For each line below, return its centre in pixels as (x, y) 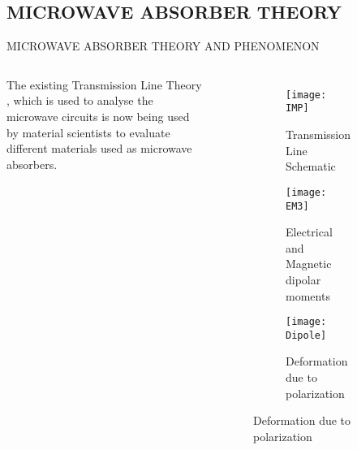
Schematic (311, 166)
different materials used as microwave (99, 148)
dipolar (303, 279)
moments (308, 295)
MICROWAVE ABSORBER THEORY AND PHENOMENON (163, 46)
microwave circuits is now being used (98, 116)
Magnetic (309, 264)
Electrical (309, 232)
